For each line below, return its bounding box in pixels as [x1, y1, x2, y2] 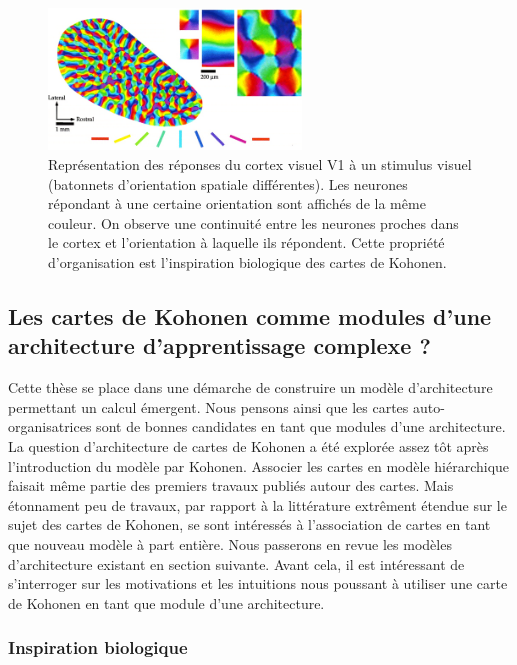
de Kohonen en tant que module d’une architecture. [8, 592, 325, 613]
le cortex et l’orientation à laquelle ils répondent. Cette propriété [48, 232, 445, 253]
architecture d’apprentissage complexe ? [8, 330, 431, 361]
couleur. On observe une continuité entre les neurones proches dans [48, 212, 459, 233]
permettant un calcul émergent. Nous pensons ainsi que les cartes [8, 396, 409, 417]
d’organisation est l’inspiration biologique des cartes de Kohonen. [48, 252, 447, 273]
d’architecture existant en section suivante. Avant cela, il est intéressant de [8, 553, 465, 574]
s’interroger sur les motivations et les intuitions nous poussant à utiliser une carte [8, 573, 508, 594]
